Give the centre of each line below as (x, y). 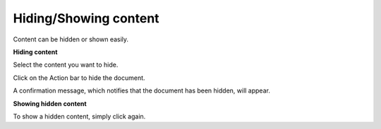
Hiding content (35, 52)
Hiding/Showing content (86, 18)
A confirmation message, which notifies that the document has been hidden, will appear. (142, 90)
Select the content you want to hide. (66, 65)
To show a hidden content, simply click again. (79, 116)
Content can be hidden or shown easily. (71, 39)
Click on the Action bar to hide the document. (79, 78)
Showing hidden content (50, 103)
